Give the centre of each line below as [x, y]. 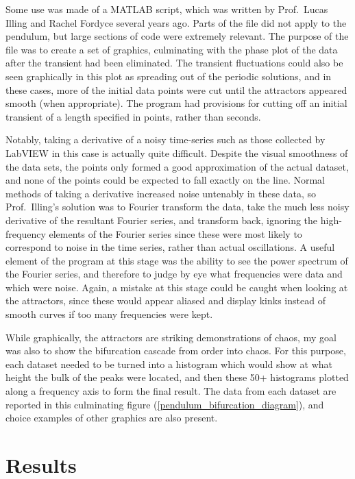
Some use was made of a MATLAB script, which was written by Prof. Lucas [167, 9]
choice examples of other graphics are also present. [112, 418]
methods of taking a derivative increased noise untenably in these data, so [161, 193]
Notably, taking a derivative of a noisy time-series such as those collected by [166, 139]
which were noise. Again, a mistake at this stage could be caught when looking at [177, 287]
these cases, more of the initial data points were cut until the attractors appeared [176, 89]
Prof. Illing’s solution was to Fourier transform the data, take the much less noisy [177, 207]
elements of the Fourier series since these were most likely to [175, 233]
